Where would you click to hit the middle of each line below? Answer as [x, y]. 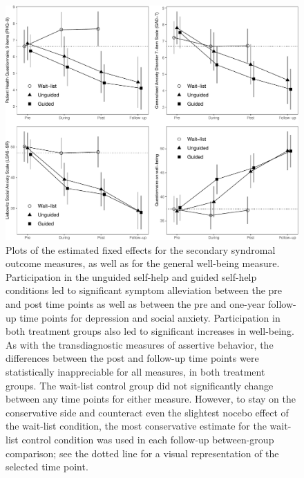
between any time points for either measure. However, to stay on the [151, 399]
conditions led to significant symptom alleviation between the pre [144, 290]
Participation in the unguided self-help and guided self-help [131, 276]
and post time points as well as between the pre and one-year [135, 304]
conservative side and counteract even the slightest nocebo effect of [147, 412]
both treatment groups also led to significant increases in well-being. [150, 331]
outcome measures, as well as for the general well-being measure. [143, 263]
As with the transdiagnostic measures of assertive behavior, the [140, 344]
